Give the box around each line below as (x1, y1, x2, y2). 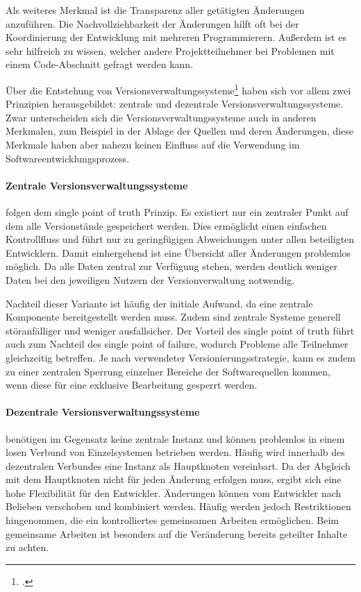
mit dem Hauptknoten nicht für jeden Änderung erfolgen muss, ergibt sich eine (6, 472, 342, 487)
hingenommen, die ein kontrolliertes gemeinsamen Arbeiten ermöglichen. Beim (6, 513, 339, 527)
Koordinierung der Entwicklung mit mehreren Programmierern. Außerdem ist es (6, 30, 346, 44)
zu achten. (6, 540, 49, 555)
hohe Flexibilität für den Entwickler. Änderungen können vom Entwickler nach (6, 485, 342, 500)
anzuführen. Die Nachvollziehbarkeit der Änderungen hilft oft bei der (6, 16, 299, 31)
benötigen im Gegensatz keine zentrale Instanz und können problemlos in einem (6, 431, 345, 446)
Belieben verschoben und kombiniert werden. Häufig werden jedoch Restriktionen (6, 499, 351, 514)
